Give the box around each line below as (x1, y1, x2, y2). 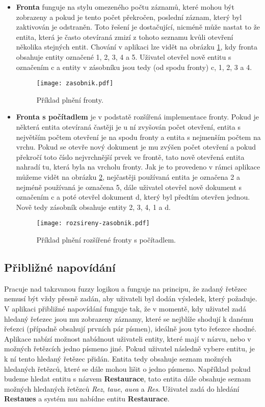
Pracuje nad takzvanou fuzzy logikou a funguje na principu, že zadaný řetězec (4, 283, 247, 294)
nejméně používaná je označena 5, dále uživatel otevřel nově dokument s (16, 181, 242, 192)
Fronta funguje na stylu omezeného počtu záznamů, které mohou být (16, 2, 234, 12)
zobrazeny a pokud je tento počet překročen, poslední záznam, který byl (16, 11, 242, 22)
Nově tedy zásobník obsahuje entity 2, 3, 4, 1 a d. (16, 201, 171, 212)
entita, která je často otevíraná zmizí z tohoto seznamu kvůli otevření (16, 31, 233, 42)
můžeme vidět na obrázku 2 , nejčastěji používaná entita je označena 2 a (16, 171, 240, 182)
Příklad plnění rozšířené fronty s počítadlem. (36, 234, 176, 245)
